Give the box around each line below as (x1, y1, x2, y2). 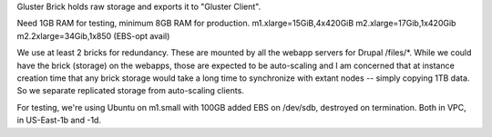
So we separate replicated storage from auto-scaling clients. (16, 85, 245, 96)
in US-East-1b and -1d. (16, 114, 102, 126)
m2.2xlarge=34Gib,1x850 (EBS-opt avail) (16, 30, 170, 41)
